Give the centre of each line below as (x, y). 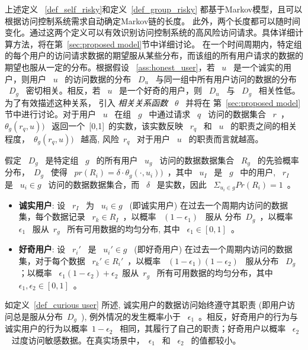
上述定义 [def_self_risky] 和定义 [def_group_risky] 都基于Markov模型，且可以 (154, 9)
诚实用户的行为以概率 (46, 328)
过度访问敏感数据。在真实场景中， (78, 340)
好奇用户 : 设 (42, 249)
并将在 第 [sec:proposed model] (243, 102)
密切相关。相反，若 (63, 90)
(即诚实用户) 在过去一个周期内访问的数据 (208, 205)
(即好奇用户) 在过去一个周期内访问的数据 (213, 249)
